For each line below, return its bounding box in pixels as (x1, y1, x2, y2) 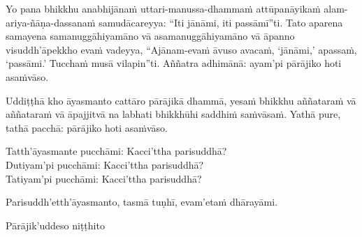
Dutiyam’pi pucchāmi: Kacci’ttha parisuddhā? (6, 157, 204, 171)
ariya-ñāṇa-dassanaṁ (6, 15, 96, 29)
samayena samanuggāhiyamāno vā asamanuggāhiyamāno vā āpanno (6, 29, 295, 43)
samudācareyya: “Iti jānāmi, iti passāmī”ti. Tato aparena (99, 15, 343, 29)
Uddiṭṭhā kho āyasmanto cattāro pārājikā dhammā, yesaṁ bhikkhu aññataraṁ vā (6, 93, 356, 107)
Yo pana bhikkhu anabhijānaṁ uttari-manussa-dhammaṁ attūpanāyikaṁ (6, 1, 321, 15)
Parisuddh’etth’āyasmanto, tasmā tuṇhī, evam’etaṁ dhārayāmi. (6, 194, 278, 209)
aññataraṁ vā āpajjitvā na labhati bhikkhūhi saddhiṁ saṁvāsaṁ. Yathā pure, (6, 107, 341, 121)
